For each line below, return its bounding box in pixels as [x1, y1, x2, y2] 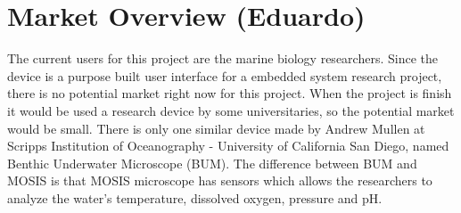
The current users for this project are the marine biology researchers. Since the [7, 49, 438, 68]
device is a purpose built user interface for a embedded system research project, [7, 66, 442, 85]
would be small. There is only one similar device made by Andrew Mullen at [7, 119, 425, 137]
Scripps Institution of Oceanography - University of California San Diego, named [7, 136, 449, 155]
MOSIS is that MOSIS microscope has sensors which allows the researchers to [7, 171, 432, 190]
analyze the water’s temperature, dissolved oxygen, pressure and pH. [7, 188, 383, 207]
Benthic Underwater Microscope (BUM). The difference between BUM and [7, 153, 417, 172]
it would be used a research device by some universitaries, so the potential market [7, 101, 455, 119]
